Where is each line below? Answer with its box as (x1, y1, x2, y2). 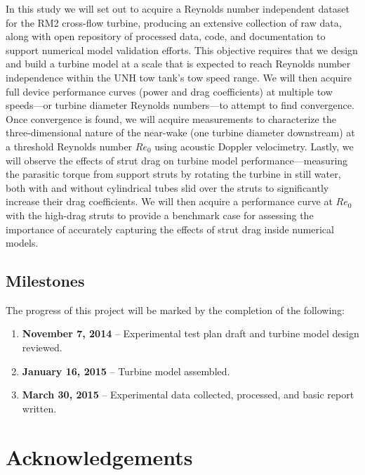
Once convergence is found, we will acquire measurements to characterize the (6, 111, 336, 126)
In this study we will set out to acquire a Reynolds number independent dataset (6, 1, 350, 15)
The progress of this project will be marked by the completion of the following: (6, 302, 345, 317)
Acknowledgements (6, 442, 193, 471)
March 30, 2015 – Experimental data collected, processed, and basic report (22, 387, 354, 402)
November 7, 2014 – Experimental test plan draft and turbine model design (22, 326, 359, 341)
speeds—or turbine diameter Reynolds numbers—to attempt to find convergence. (6, 98, 354, 112)
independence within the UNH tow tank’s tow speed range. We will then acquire (6, 70, 352, 84)
